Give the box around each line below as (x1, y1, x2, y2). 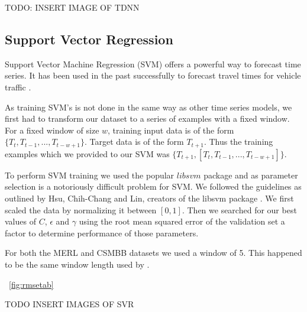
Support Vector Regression (5, 30, 173, 48)
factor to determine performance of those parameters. (5, 226, 199, 239)
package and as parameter (203, 168, 298, 181)
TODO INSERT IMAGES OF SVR (5, 298, 134, 310)
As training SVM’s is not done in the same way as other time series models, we (5, 100, 292, 113)
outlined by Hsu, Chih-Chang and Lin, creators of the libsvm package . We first (5, 192, 294, 204)
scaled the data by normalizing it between (5, 203, 157, 216)
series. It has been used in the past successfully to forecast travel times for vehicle (5, 69, 301, 82)
